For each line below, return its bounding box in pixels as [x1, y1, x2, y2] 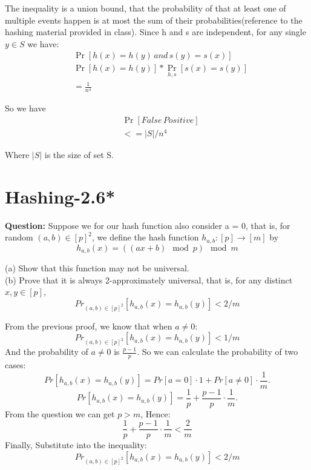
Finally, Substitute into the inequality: [5, 439, 147, 451]
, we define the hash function [92, 231, 199, 243]
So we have [5, 102, 46, 114]
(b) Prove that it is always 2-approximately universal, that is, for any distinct [5, 273, 293, 286]
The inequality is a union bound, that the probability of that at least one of [5, 2, 286, 14]
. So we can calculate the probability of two [137, 345, 298, 358]
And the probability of [5, 345, 88, 358]
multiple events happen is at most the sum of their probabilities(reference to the [5, 13, 303, 26]
